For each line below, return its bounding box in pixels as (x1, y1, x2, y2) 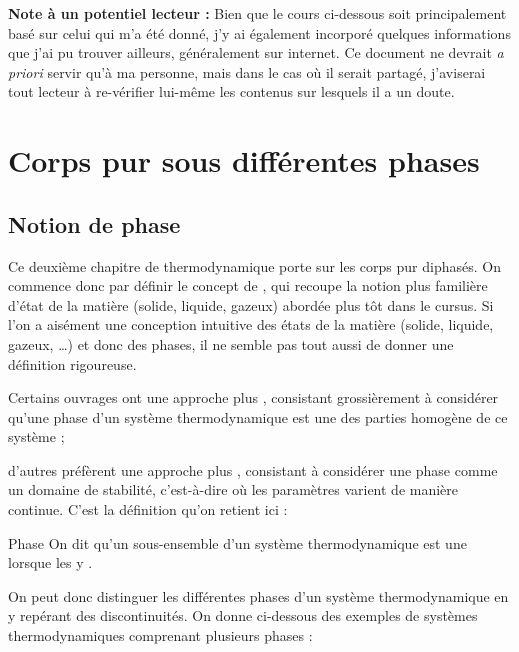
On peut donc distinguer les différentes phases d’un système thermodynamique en (8, 585, 509, 606)
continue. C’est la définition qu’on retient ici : (8, 499, 288, 520)
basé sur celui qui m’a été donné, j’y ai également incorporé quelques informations (8, 22, 511, 43)
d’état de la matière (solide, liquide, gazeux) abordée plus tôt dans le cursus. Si (8, 294, 494, 315)
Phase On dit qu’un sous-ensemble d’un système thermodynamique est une (8, 532, 467, 553)
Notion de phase (8, 208, 181, 239)
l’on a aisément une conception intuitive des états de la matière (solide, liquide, (8, 314, 494, 335)
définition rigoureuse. (8, 353, 137, 374)
